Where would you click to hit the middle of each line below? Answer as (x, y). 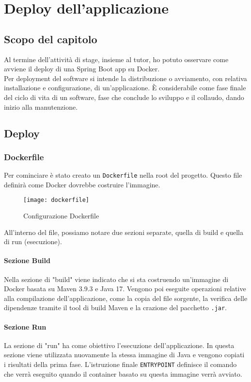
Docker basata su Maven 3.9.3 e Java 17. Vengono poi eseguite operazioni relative (125, 289)
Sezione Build (27, 260)
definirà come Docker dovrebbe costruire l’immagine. (82, 184)
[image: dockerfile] (56, 200)
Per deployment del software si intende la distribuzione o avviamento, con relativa (125, 78)
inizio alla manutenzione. (41, 107)
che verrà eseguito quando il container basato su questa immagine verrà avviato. (123, 374)
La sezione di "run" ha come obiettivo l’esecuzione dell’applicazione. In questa (119, 345)
